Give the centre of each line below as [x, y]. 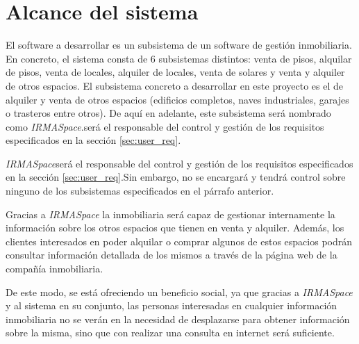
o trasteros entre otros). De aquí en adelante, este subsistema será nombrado [168, 113]
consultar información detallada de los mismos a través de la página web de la [172, 255]
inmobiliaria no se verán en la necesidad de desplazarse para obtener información [178, 319]
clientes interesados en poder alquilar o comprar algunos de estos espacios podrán [179, 241]
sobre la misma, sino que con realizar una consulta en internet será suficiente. [170, 333]
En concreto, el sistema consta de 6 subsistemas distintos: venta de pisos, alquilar [179, 58]
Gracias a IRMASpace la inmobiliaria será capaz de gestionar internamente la [170, 214]
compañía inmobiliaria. [55, 269]
